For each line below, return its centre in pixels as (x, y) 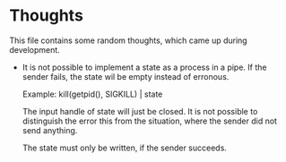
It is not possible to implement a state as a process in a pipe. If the (144, 67)
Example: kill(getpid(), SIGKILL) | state (92, 94)
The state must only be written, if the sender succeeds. (124, 148)
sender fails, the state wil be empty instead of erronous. (126, 76)
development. (35, 49)
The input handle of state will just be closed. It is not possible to (140, 111)
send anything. (50, 130)
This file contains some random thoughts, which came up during (129, 40)
